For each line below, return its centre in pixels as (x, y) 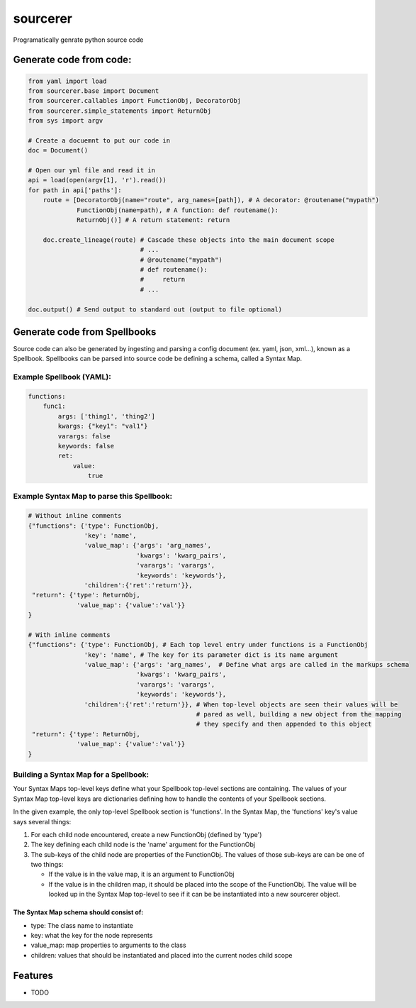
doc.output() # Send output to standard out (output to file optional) (155, 309)
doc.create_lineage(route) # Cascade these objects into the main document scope (189, 240)
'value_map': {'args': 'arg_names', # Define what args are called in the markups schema (247, 665)
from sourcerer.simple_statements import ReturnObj (120, 111)
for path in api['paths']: (75, 190)
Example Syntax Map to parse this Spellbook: (93, 497)
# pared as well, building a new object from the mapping (299, 714)
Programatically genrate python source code (78, 40)
